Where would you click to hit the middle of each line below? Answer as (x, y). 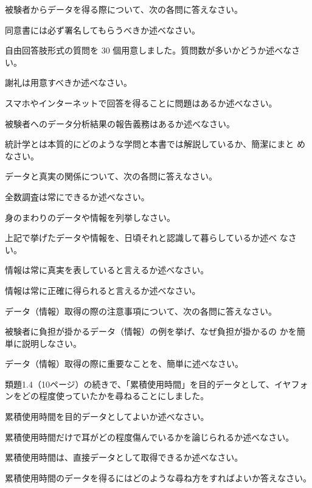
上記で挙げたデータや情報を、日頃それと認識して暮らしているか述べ (141, 238)
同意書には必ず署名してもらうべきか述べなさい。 (102, 30)
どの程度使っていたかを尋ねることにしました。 (115, 396)
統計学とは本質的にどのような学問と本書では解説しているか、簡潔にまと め (155, 144)
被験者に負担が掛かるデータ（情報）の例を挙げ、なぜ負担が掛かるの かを (151, 331)
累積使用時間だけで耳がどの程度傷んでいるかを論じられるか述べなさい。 (150, 437)
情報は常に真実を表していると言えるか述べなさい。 (107, 270)
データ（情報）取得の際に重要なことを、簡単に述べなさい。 (124, 364)
